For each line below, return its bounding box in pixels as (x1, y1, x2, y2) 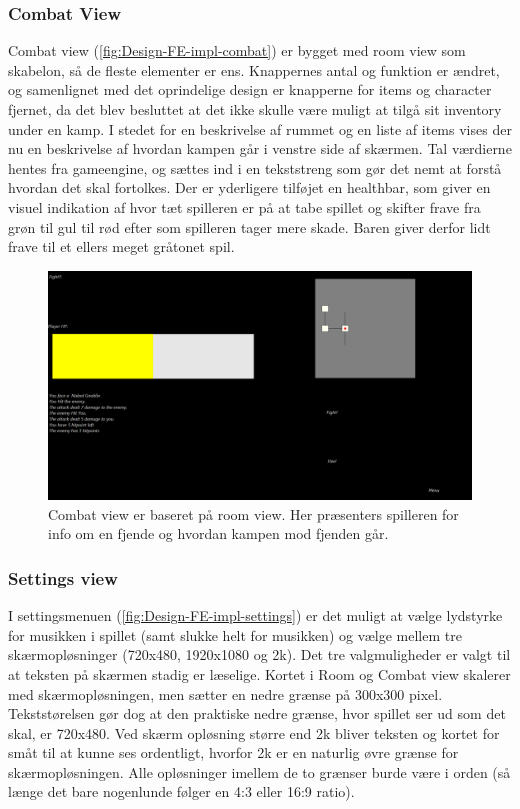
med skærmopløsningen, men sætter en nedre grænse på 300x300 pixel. (8, 683, 443, 704)
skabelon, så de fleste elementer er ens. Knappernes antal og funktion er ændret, (8, 59, 500, 80)
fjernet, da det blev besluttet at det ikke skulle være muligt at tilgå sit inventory (8, 99, 502, 119)
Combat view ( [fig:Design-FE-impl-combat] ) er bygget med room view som (8, 40, 466, 61)
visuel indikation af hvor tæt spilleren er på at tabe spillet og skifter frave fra (8, 196, 481, 217)
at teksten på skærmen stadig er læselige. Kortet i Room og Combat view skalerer (8, 663, 511, 684)
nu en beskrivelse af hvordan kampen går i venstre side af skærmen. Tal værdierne (8, 138, 512, 159)
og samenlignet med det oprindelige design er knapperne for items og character (8, 79, 492, 100)
